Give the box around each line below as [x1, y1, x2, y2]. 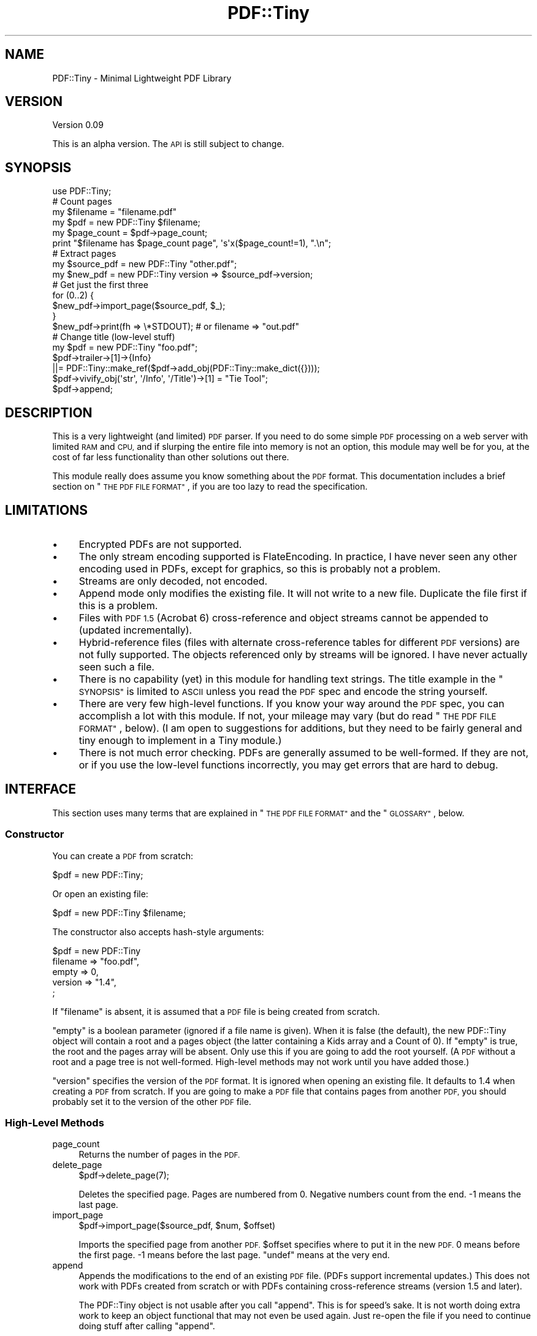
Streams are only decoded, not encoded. [78, 574, 268, 587]
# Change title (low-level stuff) [52, 332, 175, 343]
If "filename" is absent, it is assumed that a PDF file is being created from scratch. [52, 1006, 380, 1017]
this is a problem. [78, 599, 158, 612]
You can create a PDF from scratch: [52, 850, 193, 861]
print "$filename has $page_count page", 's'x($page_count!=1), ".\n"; [52, 238, 332, 249]
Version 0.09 [52, 120, 104, 131]
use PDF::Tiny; [52, 186, 112, 197]
